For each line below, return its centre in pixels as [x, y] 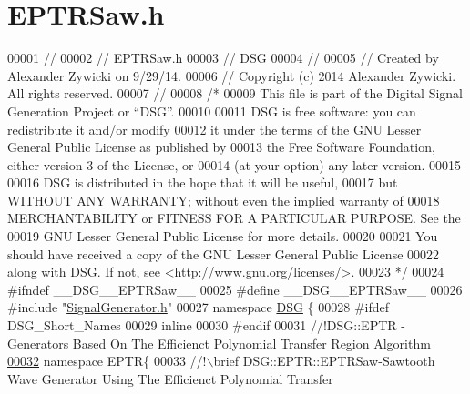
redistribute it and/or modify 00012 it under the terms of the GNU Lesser [215, 129]
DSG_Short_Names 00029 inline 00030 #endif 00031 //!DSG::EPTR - [206, 325]
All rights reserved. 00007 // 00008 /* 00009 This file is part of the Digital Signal [235, 93]
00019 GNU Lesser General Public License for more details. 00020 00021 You [223, 236]
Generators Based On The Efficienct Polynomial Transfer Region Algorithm [219, 343]
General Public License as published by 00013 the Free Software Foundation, [221, 147]
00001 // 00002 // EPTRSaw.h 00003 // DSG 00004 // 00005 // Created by [223, 58]
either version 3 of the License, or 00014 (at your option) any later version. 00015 [235, 164]
